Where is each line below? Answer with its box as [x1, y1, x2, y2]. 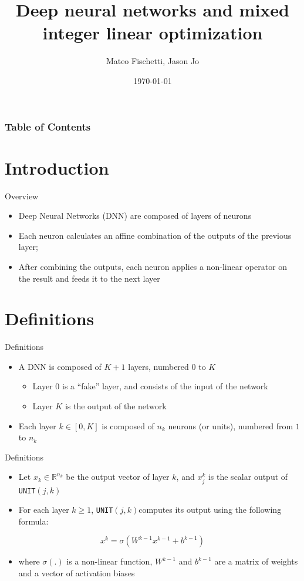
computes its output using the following [139, 503, 282, 516]
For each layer [18, 503, 69, 516]
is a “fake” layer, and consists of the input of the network [62, 380, 268, 392]
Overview [5, 189, 39, 202]
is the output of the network [65, 400, 167, 412]
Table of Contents [5, 119, 91, 133]
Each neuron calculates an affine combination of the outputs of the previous [18, 229, 292, 241]
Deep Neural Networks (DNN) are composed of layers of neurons [18, 209, 252, 222]
